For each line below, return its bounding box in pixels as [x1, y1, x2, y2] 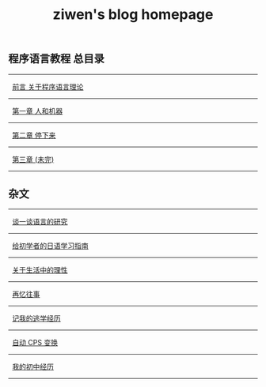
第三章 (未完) [11, 154, 55, 163]
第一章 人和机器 [11, 106, 63, 115]
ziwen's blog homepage [52, 6, 214, 24]
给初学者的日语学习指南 [11, 241, 89, 250]
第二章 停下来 [11, 130, 56, 140]
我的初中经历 [11, 362, 54, 372]
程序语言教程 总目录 [8, 52, 104, 66]
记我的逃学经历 [11, 314, 61, 323]
